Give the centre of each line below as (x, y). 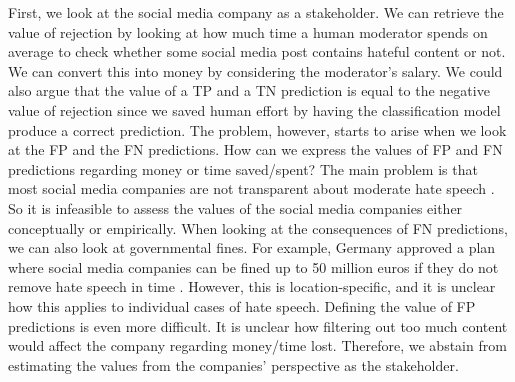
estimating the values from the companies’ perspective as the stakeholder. (233, 364)
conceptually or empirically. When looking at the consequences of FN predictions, (258, 227)
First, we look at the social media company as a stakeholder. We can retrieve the (256, 12)
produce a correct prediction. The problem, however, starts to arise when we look (257, 129)
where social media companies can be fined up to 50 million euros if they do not (253, 266)
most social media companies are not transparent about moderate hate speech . (251, 188)
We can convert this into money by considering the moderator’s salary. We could (255, 70)
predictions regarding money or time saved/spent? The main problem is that (243, 168)
